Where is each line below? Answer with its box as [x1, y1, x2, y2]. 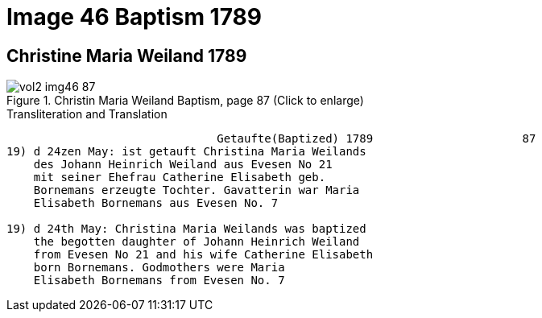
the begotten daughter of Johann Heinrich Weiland [33, 235, 360, 249]
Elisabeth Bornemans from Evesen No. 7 [33, 274, 285, 287]
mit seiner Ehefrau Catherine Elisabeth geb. [33, 171, 326, 184]
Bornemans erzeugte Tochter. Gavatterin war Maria [33, 184, 360, 197]
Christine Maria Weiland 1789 [6, 45, 247, 66]
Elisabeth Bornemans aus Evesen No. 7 [33, 196, 279, 210]
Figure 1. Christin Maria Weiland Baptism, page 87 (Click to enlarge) [6, 93, 364, 108]
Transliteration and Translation [6, 107, 168, 122]
